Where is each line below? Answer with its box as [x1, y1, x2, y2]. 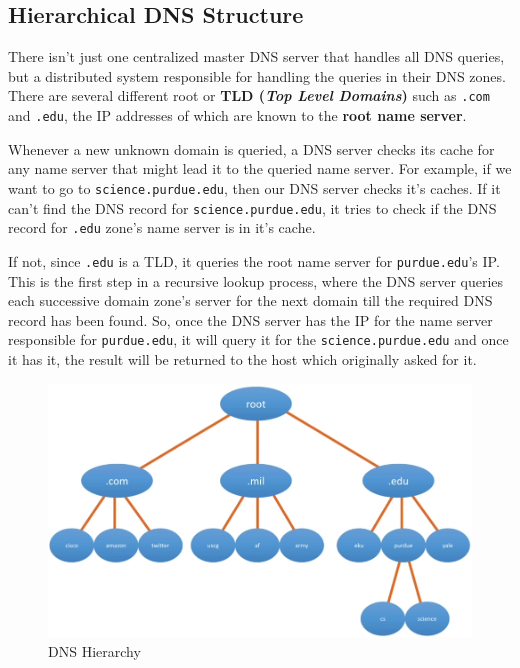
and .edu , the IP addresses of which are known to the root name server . [8, 105, 467, 126]
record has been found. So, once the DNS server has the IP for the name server [8, 309, 493, 330]
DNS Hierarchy [48, 640, 141, 661]
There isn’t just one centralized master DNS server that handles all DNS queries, [8, 46, 505, 67]
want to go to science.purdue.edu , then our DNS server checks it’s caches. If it [8, 177, 501, 198]
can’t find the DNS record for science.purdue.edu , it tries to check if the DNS [8, 197, 497, 218]
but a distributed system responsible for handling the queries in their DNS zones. [8, 65, 506, 86]
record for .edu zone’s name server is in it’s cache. [8, 217, 316, 238]
